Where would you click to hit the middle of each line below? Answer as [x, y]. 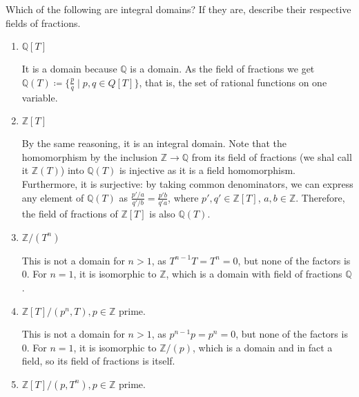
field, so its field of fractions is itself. [98, 361]
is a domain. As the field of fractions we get [222, 69]
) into [72, 170]
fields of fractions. [43, 22]
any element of [53, 197]
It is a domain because [69, 69]
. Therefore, [320, 197]
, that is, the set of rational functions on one [233, 82]
